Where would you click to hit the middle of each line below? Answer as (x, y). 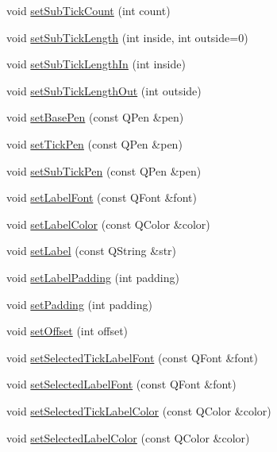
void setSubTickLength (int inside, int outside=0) (127, 37)
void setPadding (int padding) (79, 304)
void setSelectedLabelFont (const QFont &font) (121, 384)
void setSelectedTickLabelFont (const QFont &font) (132, 357)
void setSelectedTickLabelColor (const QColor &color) (139, 410)
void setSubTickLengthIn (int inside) (96, 64)
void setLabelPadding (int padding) (93, 277)
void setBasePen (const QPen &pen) (95, 117)
